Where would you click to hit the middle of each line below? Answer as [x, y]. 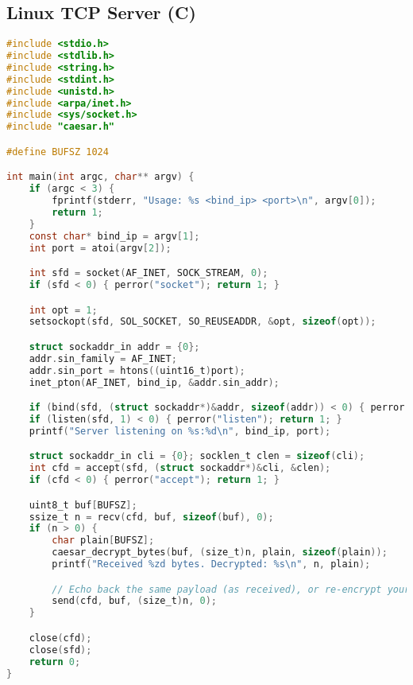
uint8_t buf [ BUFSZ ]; [83, 505]
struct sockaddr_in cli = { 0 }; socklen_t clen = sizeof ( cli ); [197, 456]
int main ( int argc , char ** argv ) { [100, 177]
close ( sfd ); [60, 650]
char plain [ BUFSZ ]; [103, 541]
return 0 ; [55, 662]
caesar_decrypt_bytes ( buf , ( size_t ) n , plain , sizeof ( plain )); [220, 553]
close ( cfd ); [60, 638]
